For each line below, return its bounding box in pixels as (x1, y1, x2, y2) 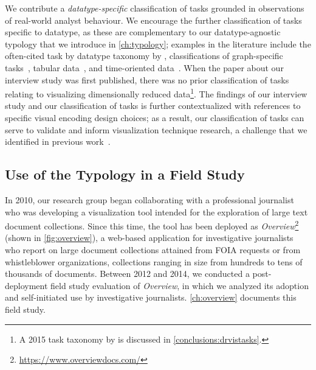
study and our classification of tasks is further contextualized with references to (5, 99, 301, 112)
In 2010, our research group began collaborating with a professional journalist (5, 193, 294, 206)
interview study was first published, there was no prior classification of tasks (5, 73, 289, 86)
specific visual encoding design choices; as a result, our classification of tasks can (5, 111, 304, 124)
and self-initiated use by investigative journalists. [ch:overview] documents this (5, 291, 297, 304)
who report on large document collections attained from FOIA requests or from (5, 243, 301, 256)
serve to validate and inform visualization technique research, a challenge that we (5, 123, 307, 136)
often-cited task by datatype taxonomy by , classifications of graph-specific (5, 49, 283, 62)
